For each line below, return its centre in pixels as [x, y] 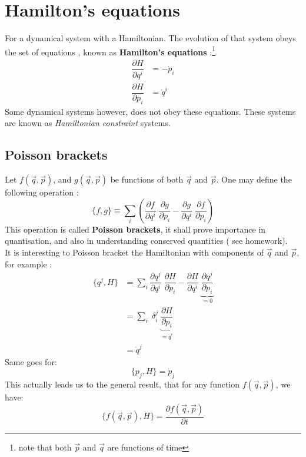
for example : [29, 264]
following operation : [42, 192]
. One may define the [254, 179]
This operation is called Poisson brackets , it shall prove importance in [135, 229]
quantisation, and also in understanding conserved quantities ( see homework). [146, 241]
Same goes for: [31, 361]
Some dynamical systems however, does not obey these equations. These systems [150, 111]
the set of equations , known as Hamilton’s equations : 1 [110, 51]
